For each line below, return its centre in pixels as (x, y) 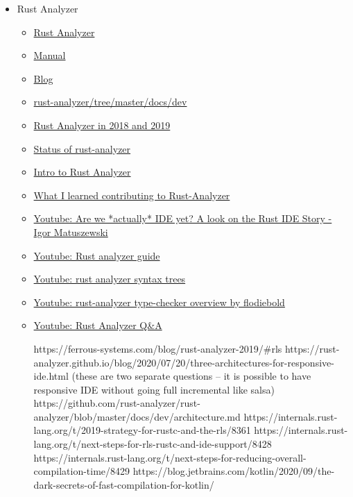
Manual (50, 55)
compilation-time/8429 (82, 471)
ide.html (51, 376)
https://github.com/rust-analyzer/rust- (117, 403)
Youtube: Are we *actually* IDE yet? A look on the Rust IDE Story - (183, 218)
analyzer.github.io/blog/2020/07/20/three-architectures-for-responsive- (184, 362)
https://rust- (312, 348)
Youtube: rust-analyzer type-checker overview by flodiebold (159, 302)
